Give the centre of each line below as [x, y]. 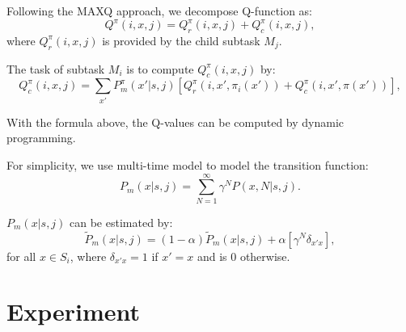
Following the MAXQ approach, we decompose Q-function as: [159, 11]
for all [21, 256]
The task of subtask [56, 68]
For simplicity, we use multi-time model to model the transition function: [188, 165]
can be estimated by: [121, 222]
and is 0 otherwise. [243, 256]
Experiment [74, 311]
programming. [41, 138]
